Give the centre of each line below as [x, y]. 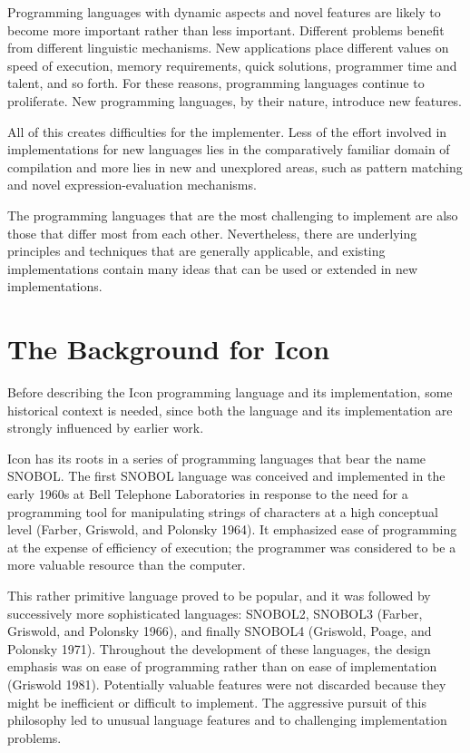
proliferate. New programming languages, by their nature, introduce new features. [235, 100]
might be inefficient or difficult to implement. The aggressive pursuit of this [217, 702]
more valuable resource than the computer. [127, 565]
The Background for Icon [169, 349]
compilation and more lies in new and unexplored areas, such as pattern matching [235, 166]
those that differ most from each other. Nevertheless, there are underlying [212, 233]
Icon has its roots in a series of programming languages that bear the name [217, 458]
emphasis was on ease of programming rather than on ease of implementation [222, 666]
